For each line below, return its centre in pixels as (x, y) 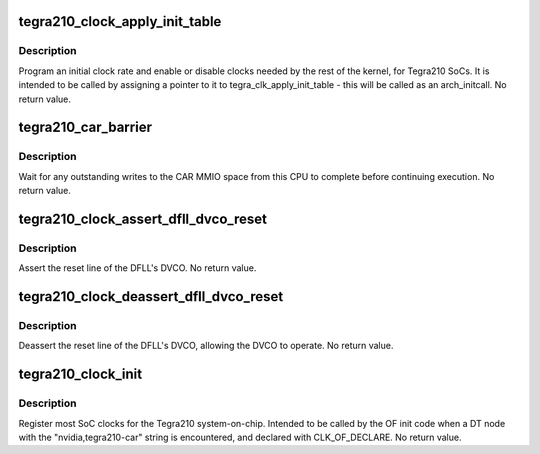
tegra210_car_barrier (85, 127)
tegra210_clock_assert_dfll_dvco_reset (143, 218)
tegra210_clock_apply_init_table (120, 21)
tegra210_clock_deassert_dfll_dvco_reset (151, 296)
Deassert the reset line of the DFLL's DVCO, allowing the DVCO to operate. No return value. (206, 346)
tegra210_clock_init (80, 374)
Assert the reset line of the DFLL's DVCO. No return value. (137, 268)
